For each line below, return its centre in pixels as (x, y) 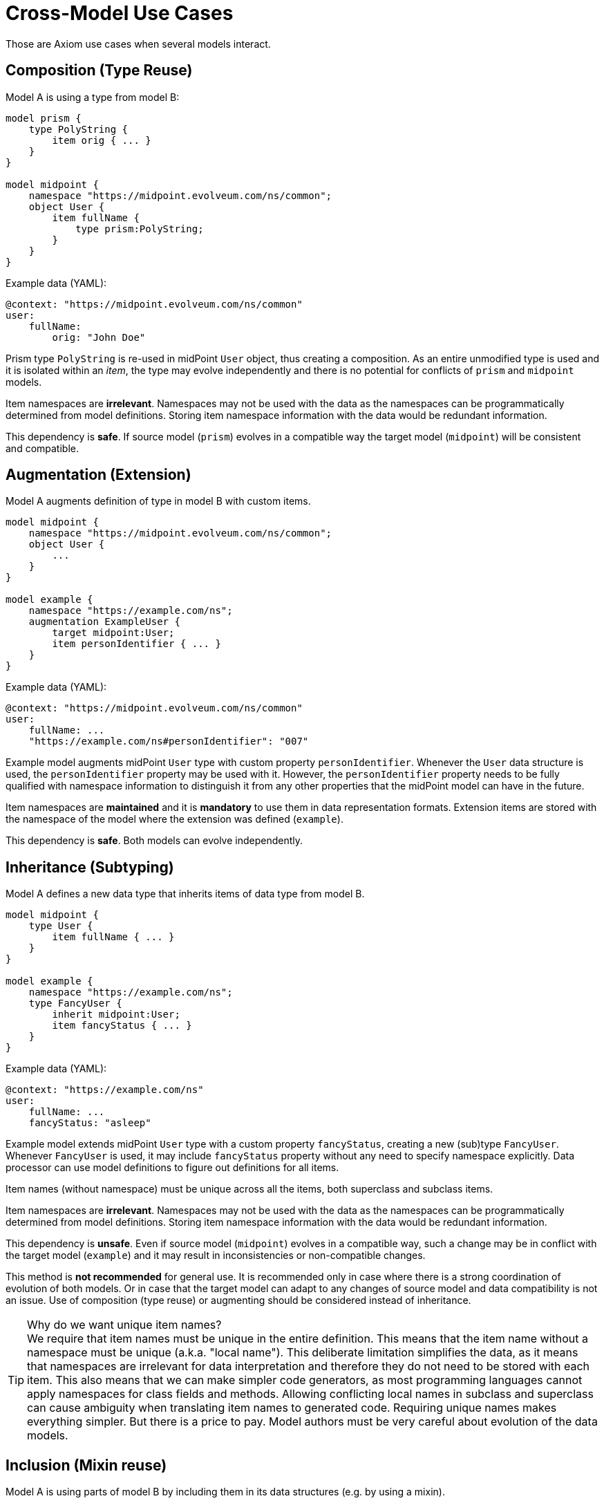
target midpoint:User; (113, 633)
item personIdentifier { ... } (136, 644)
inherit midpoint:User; (116, 1015)
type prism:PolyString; (140, 228)
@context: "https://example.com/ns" (105, 1090)
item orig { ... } (102, 140)
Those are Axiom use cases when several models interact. (138, 44)
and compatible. (42, 448)
